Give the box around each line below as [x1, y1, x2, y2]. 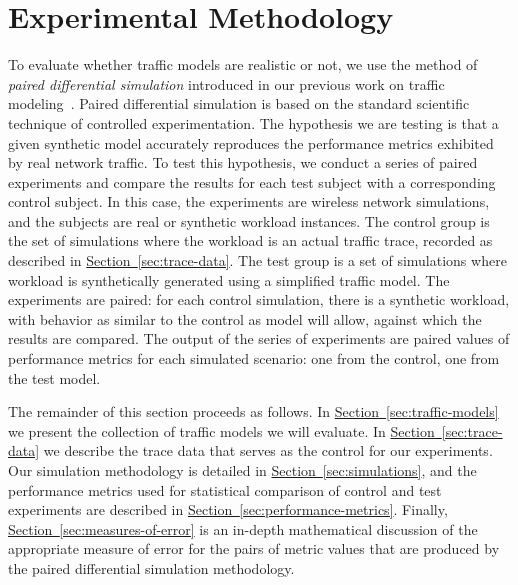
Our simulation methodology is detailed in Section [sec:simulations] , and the [8, 460, 477, 480]
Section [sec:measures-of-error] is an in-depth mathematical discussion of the [8, 518, 478, 539]
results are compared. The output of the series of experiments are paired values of [8, 328, 510, 349]
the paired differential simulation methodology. [8, 557, 295, 578]
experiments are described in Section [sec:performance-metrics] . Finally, [8, 499, 448, 520]
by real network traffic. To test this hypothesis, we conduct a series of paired [8, 152, 478, 173]
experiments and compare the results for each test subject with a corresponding [8, 171, 496, 192]
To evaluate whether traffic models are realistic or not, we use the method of [8, 54, 478, 75]
